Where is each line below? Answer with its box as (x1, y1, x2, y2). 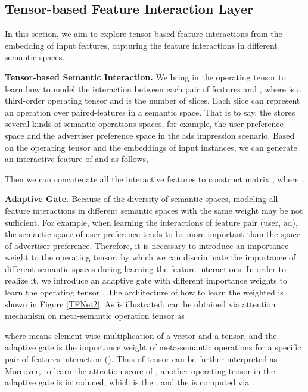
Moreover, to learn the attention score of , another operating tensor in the (5, 364, 275, 377)
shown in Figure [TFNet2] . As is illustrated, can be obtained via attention (5, 297, 276, 310)
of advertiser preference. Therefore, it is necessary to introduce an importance (5, 239, 289, 251)
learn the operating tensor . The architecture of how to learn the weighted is (5, 286, 284, 298)
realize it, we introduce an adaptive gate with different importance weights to (5, 274, 287, 287)
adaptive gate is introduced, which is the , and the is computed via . (5, 376, 254, 388)
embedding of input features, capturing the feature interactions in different (5, 39, 278, 51)
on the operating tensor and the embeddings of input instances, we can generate (5, 141, 297, 153)
